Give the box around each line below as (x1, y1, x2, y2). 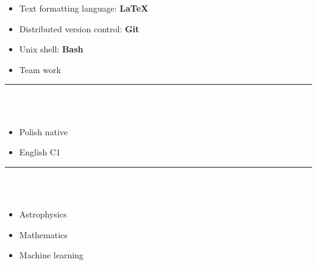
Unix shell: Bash (19, 43, 84, 55)
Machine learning (19, 249, 84, 261)
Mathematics (19, 228, 68, 241)
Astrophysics (19, 207, 67, 220)
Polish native (19, 125, 68, 138)
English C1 (19, 146, 60, 158)
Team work (19, 63, 61, 76)
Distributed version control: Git (19, 22, 140, 35)
